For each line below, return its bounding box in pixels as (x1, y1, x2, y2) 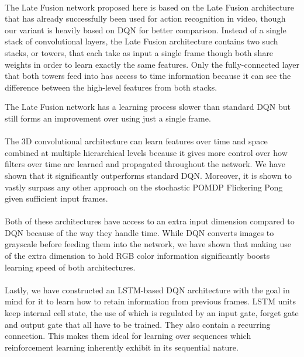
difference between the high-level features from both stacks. (5, 81, 217, 93)
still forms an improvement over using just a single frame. (5, 112, 211, 124)
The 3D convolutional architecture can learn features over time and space (5, 135, 268, 147)
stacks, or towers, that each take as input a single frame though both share (5, 46, 274, 58)
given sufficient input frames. (5, 192, 108, 205)
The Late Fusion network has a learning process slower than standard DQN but (5, 100, 291, 113)
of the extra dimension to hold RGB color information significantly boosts (5, 249, 270, 262)
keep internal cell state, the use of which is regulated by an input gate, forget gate (5, 307, 299, 319)
